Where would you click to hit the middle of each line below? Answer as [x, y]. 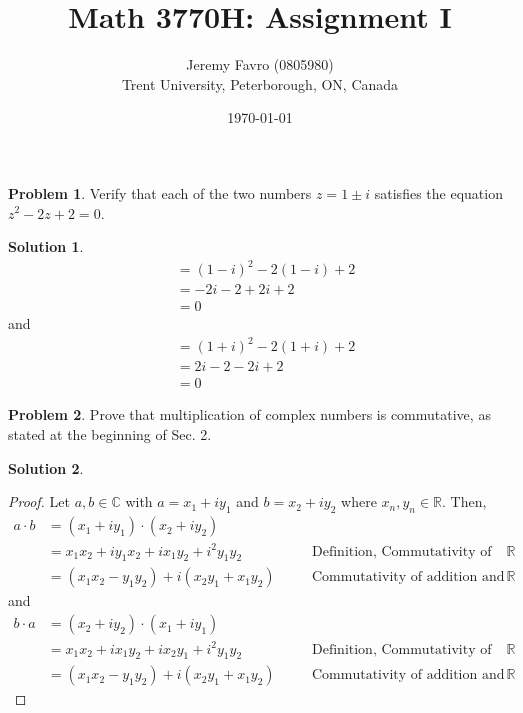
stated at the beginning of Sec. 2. [110, 434]
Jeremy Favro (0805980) [260, 64]
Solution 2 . [46, 467]
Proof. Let [39, 501]
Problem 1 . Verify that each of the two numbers [160, 192]
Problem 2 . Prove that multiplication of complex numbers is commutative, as [249, 414]
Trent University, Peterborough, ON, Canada [260, 83]
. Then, [464, 501]
